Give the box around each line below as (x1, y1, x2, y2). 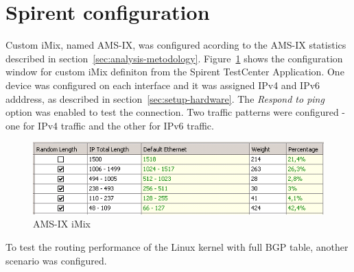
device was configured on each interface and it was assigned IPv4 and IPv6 (5, 77, 320, 92)
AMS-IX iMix (33, 217, 91, 231)
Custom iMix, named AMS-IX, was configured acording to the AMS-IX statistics (5, 38, 346, 52)
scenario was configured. (5, 253, 107, 267)
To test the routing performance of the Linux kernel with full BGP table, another (5, 240, 349, 254)
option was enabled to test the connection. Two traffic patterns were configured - (5, 105, 346, 119)
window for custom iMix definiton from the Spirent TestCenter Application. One (5, 64, 344, 79)
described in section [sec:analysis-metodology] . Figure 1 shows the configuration (5, 51, 343, 65)
